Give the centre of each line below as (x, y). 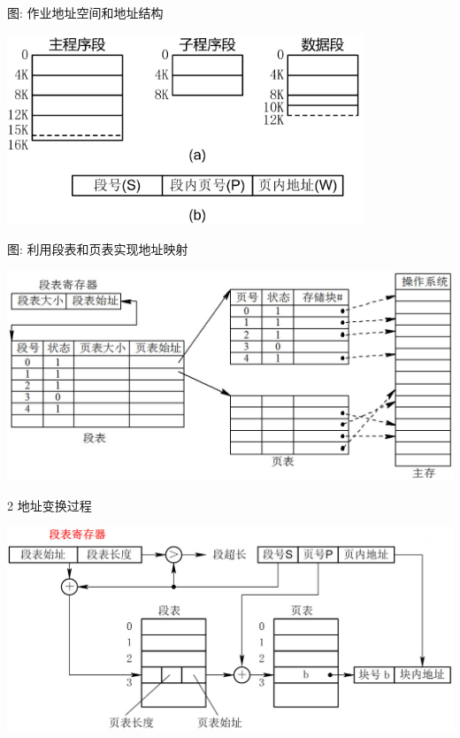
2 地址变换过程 (50, 505)
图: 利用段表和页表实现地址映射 (98, 249)
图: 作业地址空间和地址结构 (85, 12)
